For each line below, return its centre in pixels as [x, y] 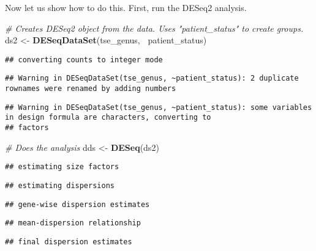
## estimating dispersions [60, 185]
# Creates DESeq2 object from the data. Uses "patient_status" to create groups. [154, 28]
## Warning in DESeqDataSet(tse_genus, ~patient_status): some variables [159, 107]
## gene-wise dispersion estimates [77, 204]
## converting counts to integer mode [84, 60]
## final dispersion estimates [69, 242]
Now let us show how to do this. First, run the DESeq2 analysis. [126, 7]
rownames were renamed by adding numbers [91, 89]
